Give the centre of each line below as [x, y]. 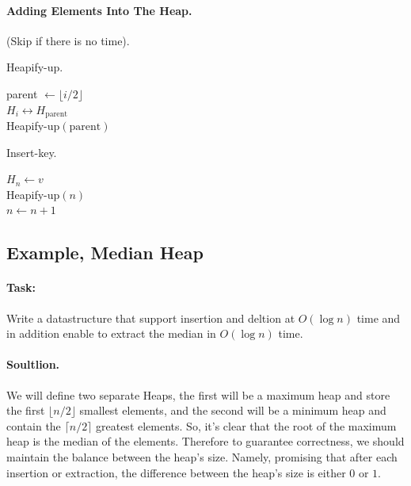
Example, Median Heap [105, 253]
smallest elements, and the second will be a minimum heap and [233, 410]
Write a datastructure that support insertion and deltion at [151, 318]
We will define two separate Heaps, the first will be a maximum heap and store [198, 394]
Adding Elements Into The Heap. [99, 10]
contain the [34, 425]
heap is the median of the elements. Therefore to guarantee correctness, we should [205, 441]
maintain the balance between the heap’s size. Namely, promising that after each [202, 456]
